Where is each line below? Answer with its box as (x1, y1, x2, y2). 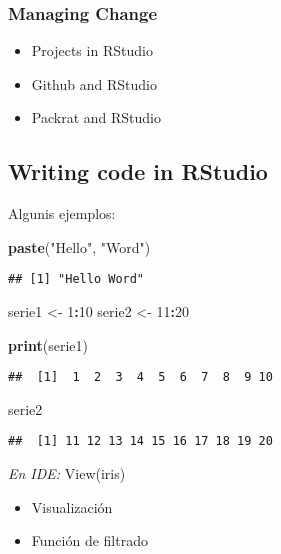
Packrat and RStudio (31, 107, 161, 128)
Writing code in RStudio (8, 156, 268, 187)
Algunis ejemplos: (8, 203, 116, 224)
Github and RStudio (31, 73, 157, 94)
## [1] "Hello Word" (8, 272, 145, 287)
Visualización (31, 496, 113, 517)
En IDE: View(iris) (8, 463, 126, 484)
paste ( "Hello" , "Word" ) (8, 236, 151, 257)
